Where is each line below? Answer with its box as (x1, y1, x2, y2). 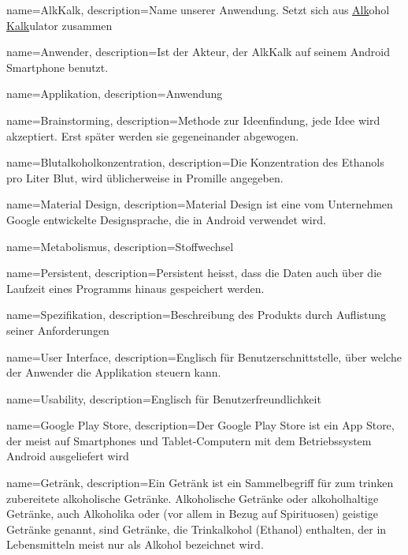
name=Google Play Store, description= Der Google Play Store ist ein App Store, (6, 417, 395, 433)
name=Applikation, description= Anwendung (6, 85, 223, 102)
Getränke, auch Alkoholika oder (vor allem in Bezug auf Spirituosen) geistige (6, 505, 378, 522)
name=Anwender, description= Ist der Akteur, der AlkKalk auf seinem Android (6, 43, 391, 60)
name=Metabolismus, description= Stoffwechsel (6, 238, 234, 254)
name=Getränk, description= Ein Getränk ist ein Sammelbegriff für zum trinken (6, 474, 394, 491)
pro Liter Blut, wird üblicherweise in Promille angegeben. (6, 169, 284, 186)
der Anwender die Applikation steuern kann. (6, 364, 221, 381)
